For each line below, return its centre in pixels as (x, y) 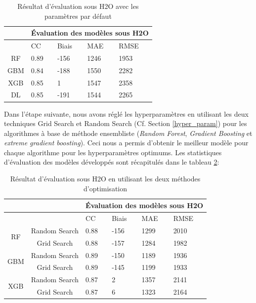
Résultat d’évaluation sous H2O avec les (78, 6)
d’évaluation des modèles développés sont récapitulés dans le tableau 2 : (112, 162)
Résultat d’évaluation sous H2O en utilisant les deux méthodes (105, 179)
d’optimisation (106, 188)
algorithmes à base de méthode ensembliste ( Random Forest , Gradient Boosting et (128, 133)
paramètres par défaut (78, 16)
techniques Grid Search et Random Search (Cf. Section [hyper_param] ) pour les (126, 123)
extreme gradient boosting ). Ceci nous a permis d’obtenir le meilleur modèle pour (126, 143)
